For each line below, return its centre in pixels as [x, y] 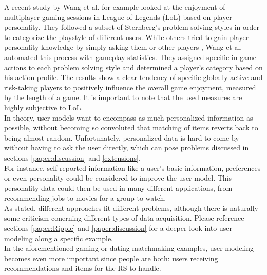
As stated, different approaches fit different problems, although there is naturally [131, 208]
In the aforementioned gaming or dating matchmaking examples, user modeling [129, 248]
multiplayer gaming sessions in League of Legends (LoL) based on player [118, 17]
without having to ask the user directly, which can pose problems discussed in [127, 148]
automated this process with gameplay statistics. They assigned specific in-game [130, 57]
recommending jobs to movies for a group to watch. [85, 198]
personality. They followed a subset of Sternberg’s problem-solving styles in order [132, 27]
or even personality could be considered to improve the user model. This [118, 178]
